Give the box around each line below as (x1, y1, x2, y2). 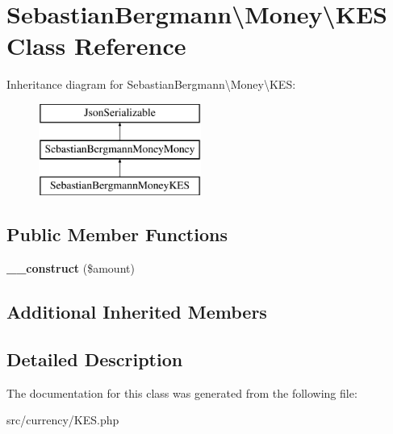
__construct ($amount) (6, 260, 135, 277)
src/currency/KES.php (6, 411, 119, 428)
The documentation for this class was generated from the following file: (6, 384, 357, 401)
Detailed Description (6, 346, 183, 371)
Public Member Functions (6, 222, 228, 247)
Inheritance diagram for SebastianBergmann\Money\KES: (6, 76, 296, 93)
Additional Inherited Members (6, 299, 267, 324)
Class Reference (6, 29, 186, 62)
